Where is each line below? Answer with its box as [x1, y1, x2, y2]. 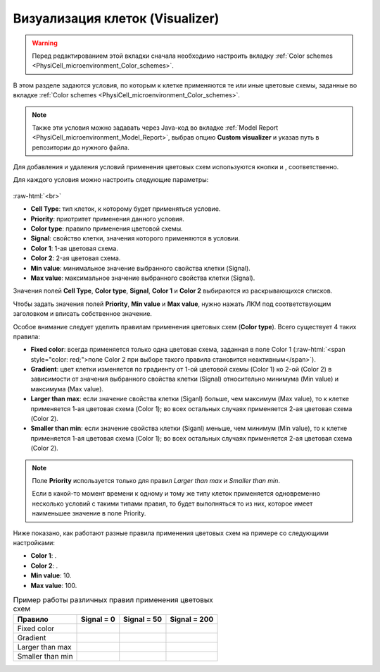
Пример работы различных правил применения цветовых [13, 595, 214, 605]
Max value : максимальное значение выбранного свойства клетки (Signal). [30, 274, 255, 282]
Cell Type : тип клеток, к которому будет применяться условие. [30, 204, 221, 213]
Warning [32, 39, 58, 47]
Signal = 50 [123, 614, 162, 624]
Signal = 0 [81, 614, 115, 624]
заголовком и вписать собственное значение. [13, 310, 153, 318]
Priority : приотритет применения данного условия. [30, 214, 184, 223]
